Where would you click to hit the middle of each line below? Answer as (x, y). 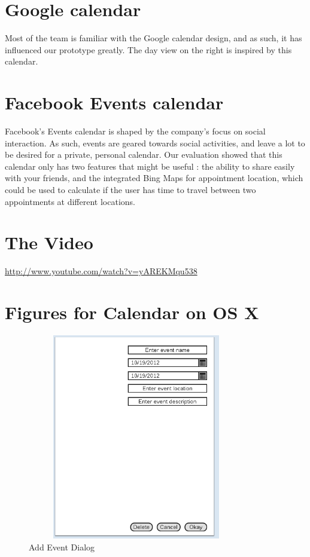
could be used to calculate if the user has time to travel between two (130, 189)
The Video (49, 242)
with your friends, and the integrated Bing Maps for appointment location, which (154, 178)
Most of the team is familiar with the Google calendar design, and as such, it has (154, 38)
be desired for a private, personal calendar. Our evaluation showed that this (144, 154)
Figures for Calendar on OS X (132, 312)
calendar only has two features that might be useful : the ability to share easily (150, 166)
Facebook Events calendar (114, 102)
